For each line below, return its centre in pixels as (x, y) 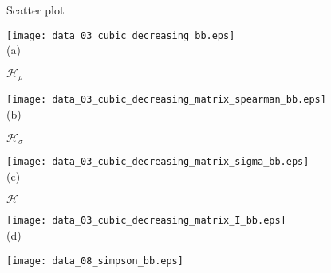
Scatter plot (35, 10)
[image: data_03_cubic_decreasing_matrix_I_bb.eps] (146, 221)
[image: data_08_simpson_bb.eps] (95, 261)
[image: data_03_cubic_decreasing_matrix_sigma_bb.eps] (158, 162)
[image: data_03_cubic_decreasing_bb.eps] (121, 35)
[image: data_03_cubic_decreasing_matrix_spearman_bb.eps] (166, 100)
